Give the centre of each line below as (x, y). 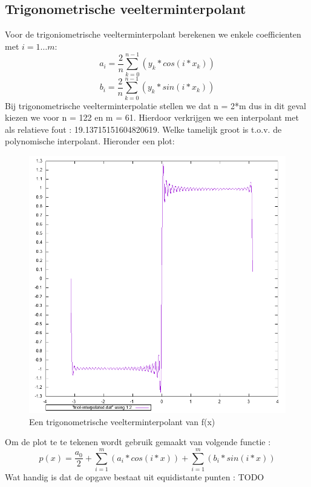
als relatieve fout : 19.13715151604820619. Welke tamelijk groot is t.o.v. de (143, 129)
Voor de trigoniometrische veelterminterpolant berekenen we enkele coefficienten (153, 34)
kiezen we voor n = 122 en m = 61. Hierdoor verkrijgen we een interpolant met (152, 117)
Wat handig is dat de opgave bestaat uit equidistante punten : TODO (135, 476)
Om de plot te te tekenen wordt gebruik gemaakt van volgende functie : (138, 442)
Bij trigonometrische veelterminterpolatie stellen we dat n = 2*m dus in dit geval (155, 105)
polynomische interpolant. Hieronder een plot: (90, 141)
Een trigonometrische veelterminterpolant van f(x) (122, 421)
